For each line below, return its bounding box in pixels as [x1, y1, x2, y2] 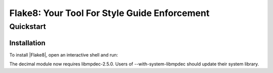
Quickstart [9, 22, 47, 31]
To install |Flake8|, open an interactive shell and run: [9, 51, 118, 57]
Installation [9, 38, 45, 47]
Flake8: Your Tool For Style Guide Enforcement [9, 7, 210, 18]
